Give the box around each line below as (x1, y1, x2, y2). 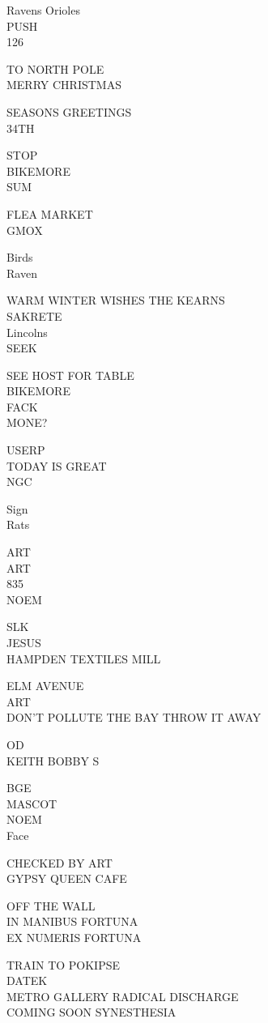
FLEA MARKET (6, 205, 93, 222)
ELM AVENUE (6, 677, 84, 694)
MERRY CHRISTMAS (6, 76, 121, 93)
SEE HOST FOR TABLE (6, 366, 134, 383)
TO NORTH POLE (6, 60, 104, 77)
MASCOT (6, 795, 57, 812)
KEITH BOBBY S (6, 752, 100, 769)
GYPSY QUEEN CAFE (6, 870, 127, 887)
